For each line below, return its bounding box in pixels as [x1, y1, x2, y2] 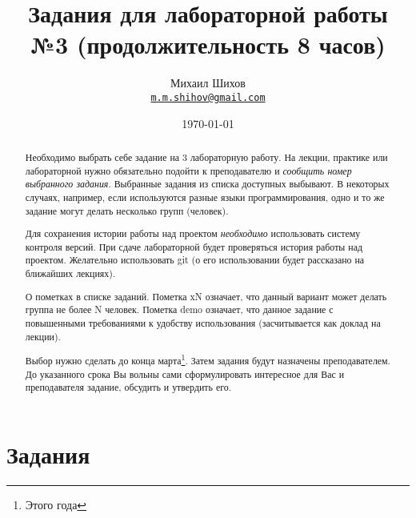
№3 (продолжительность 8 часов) [30, 28, 386, 61]
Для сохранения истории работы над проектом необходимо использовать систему [25, 227, 361, 240]
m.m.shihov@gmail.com [150, 91, 266, 103]
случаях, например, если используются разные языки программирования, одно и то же [25, 190, 385, 203]
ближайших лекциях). [25, 267, 116, 280]
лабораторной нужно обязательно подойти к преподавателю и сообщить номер [25, 163, 352, 177]
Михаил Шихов [170, 74, 246, 91]
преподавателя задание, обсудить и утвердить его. [25, 380, 231, 394]
